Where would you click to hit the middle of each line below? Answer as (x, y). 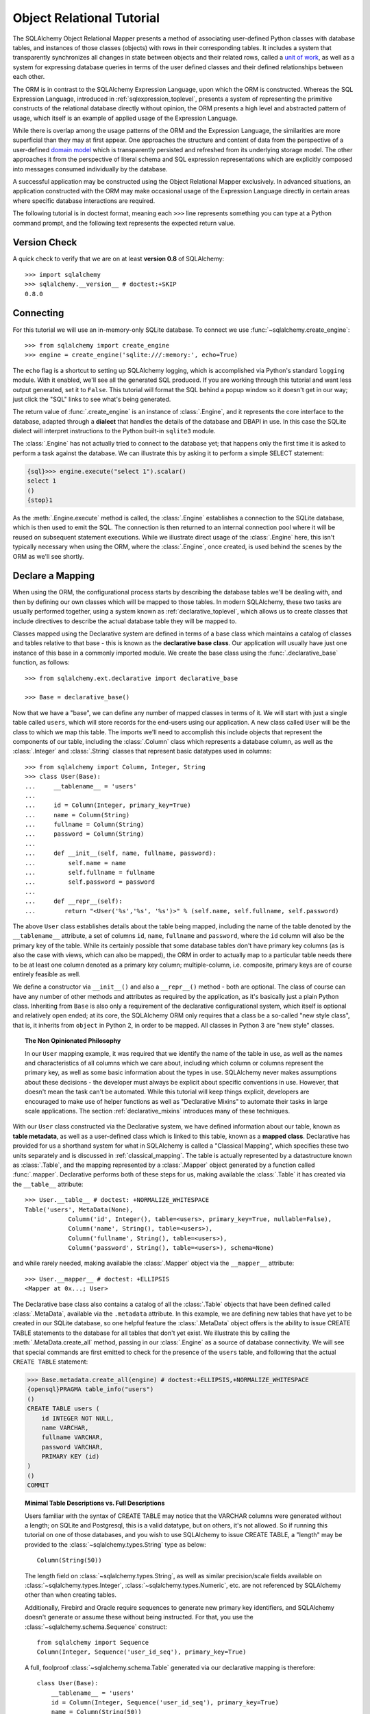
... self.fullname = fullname (90, 873)
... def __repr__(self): (74, 901)
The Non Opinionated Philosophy (73, 1041)
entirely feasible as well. (47, 974)
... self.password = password (90, 882)
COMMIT (38, 1485)
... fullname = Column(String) (85, 825)
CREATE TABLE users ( (63, 1409)
